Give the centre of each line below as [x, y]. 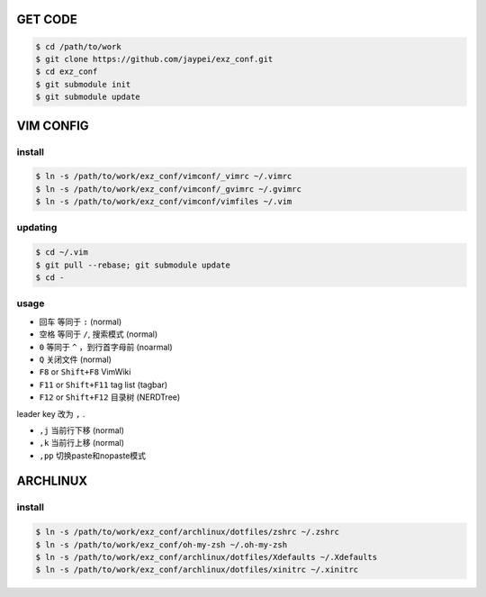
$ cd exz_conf [67, 72]
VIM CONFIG [53, 126]
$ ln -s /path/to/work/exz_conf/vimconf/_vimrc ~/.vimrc [164, 176]
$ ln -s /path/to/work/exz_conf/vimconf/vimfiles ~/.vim [164, 202]
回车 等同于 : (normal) [81, 321]
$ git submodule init [83, 84]
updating [37, 228]
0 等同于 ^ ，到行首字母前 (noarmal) [106, 347]
